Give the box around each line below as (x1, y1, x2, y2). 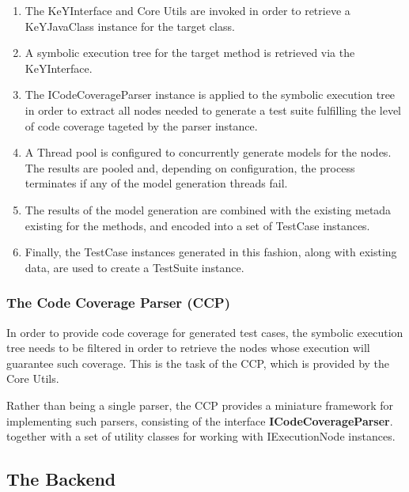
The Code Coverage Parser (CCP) (6, 293, 230, 312)
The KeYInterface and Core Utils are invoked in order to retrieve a (25, 2, 350, 18)
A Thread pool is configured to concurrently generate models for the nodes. (25, 144, 392, 161)
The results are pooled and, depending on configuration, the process (25, 159, 355, 176)
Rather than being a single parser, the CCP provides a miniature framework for (6, 396, 394, 413)
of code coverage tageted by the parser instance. (25, 117, 258, 134)
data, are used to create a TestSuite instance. (25, 259, 244, 275)
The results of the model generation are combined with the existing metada (25, 201, 392, 218)
